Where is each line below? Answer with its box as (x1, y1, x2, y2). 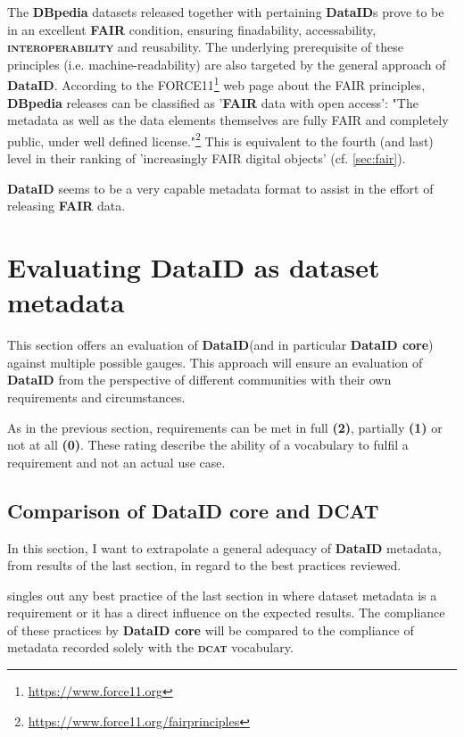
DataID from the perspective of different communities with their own (7, 370, 392, 389)
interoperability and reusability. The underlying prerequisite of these (7, 37, 403, 56)
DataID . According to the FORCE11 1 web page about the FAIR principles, (7, 73, 426, 95)
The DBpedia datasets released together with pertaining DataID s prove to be (7, 3, 444, 21)
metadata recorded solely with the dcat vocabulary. (7, 638, 294, 657)
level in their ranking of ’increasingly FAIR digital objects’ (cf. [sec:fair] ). (7, 149, 406, 168)
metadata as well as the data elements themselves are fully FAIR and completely (7, 111, 449, 129)
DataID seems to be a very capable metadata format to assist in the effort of (7, 178, 434, 197)
